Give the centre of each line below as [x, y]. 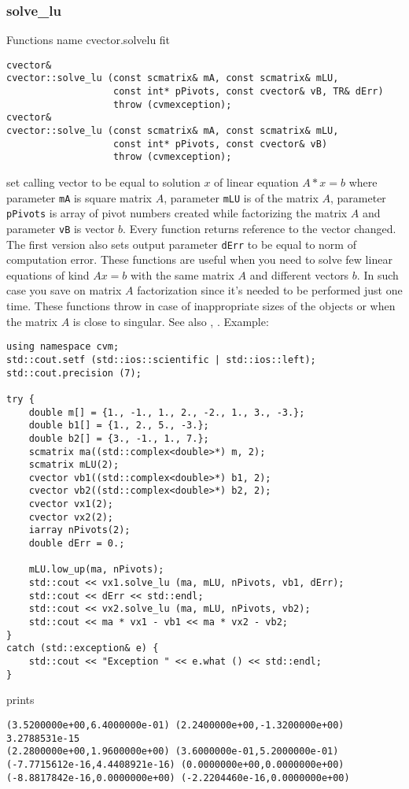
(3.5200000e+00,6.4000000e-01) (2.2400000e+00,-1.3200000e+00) [175, 725]
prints [20, 700]
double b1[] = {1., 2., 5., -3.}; [119, 426]
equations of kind [48, 274]
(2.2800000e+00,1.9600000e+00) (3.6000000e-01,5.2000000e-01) [173, 752]
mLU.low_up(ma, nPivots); [96, 570]
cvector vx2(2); [71, 517]
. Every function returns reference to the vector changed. [260, 228]
